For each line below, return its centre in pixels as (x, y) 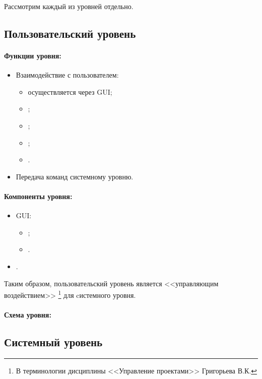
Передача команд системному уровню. (75, 176)
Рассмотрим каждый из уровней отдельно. (69, 6)
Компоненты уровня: (38, 196)
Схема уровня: (28, 314)
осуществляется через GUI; (70, 91)
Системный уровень (53, 341)
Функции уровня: (33, 55)
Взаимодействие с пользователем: (67, 75)
